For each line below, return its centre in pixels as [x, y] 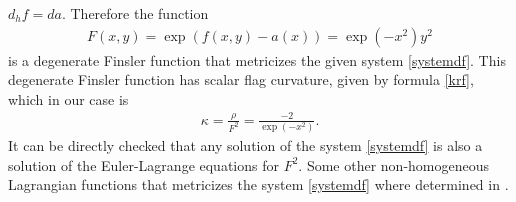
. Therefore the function [135, 13]
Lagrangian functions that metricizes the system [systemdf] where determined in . [258, 184]
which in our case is [68, 98]
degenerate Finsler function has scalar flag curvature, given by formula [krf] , [241, 79]
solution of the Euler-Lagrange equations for [143, 164]
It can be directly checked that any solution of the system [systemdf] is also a [245, 145]
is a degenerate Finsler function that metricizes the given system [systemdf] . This [257, 59]
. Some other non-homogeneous [394, 164]
